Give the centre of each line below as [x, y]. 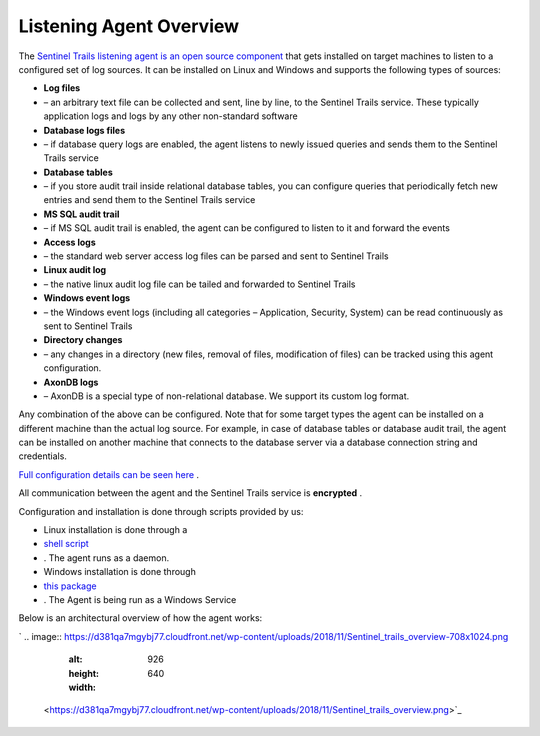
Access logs [70, 242]
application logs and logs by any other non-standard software [171, 116]
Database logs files [84, 130]
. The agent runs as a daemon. [106, 557]
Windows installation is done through [120, 572]
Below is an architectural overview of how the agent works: [140, 618]
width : [82, 687]
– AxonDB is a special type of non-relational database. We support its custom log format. [226, 396]
